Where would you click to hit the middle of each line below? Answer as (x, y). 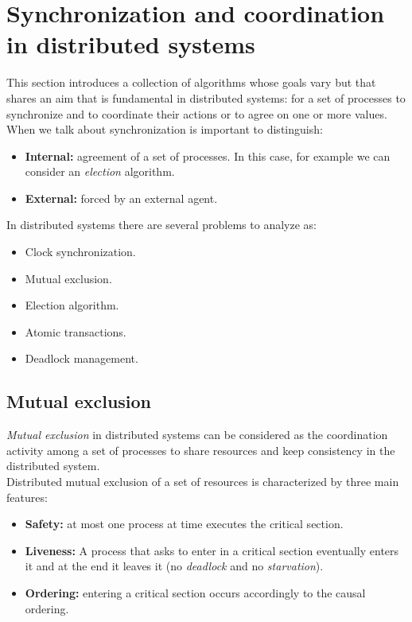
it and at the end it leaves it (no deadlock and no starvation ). (174, 566)
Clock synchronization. (80, 252)
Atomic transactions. (76, 331)
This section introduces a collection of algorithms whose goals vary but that (191, 82)
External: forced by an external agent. (121, 198)
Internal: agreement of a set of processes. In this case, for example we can (208, 155)
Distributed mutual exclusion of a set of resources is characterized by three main (203, 482)
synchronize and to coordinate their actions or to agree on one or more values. (197, 113)
